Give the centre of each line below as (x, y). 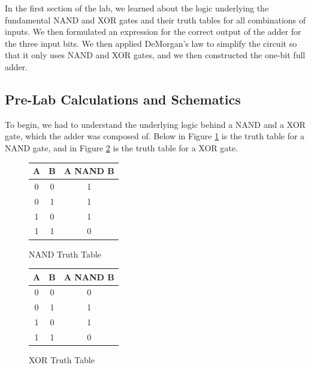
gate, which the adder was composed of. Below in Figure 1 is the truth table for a (155, 136)
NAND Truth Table (65, 254)
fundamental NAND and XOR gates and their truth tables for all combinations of (155, 20)
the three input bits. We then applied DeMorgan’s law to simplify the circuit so (151, 43)
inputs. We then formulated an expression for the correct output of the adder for (153, 32)
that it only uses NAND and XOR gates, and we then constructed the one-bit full (155, 55)
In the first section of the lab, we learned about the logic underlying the (137, 8)
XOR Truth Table (62, 360)
